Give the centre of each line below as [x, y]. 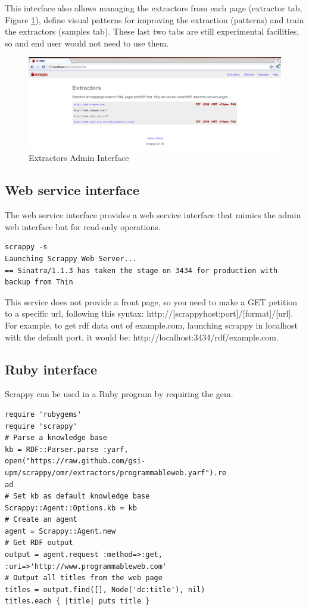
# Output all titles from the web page [84, 578]
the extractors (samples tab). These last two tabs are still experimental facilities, [152, 31]
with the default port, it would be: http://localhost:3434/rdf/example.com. [142, 337]
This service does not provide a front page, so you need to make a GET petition [151, 301]
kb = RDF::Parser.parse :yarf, [67, 449]
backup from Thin [39, 282]
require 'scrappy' [41, 426]
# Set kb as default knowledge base [77, 496]
